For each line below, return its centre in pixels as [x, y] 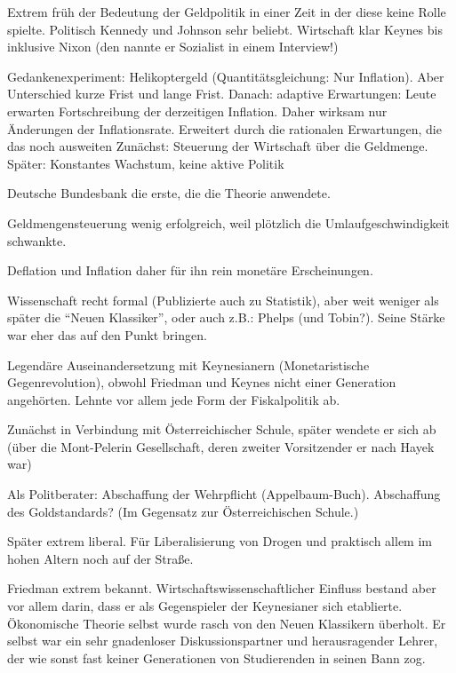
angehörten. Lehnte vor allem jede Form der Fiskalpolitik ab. [174, 399]
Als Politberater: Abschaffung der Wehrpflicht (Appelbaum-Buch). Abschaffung [224, 494]
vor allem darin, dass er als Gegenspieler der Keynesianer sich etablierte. [205, 606]
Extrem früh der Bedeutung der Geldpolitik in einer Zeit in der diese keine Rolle [227, 12]
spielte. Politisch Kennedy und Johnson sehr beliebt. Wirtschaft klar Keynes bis [225, 29]
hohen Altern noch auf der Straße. [100, 558]
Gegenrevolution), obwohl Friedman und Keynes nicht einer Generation [202, 382]
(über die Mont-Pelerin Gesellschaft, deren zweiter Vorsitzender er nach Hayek [221, 446]
